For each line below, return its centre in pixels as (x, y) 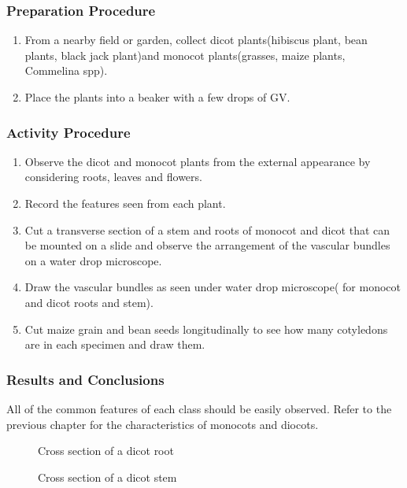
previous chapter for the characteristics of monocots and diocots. (163, 424)
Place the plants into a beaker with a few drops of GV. (157, 97)
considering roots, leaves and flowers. (113, 177)
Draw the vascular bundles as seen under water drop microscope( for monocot (213, 287)
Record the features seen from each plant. (125, 203)
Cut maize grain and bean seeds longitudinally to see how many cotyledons (206, 329)
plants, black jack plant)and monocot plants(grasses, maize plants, (185, 55)
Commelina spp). (66, 70)
